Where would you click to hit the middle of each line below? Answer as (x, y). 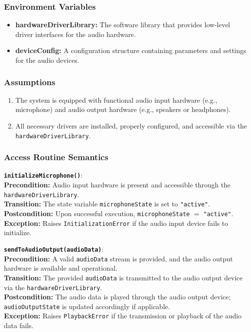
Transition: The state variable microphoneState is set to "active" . (107, 204)
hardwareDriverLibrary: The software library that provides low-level (123, 25)
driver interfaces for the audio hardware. (76, 34)
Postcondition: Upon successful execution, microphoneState (97, 213)
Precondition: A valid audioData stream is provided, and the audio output (118, 258)
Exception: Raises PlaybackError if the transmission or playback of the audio (123, 316)
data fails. (19, 325)
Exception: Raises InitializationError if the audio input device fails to (116, 223)
